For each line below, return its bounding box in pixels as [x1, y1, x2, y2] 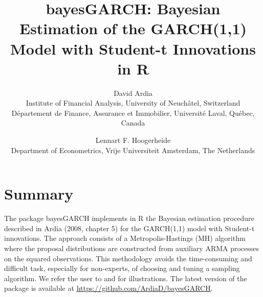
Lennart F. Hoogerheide [95, 135, 171, 145]
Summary [4, 183, 74, 204]
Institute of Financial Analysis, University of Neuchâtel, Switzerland [26, 97, 240, 108]
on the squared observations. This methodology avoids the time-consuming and [4, 253, 252, 263]
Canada [121, 117, 145, 128]
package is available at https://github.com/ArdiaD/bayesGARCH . [4, 283, 213, 293]
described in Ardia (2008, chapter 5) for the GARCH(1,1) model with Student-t [4, 222, 255, 233]
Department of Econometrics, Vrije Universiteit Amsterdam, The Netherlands [11, 144, 255, 155]
